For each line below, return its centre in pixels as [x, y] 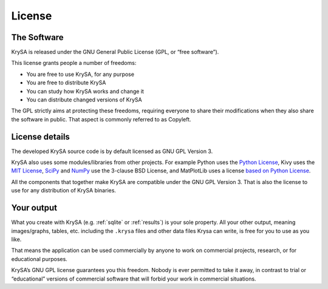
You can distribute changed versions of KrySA [84, 100]
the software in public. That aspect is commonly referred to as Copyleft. [101, 119]
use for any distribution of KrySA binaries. [64, 191]
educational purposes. [39, 259]
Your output [34, 208]
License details [40, 137]
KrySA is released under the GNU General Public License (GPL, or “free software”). [115, 52]
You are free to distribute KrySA [66, 83]
